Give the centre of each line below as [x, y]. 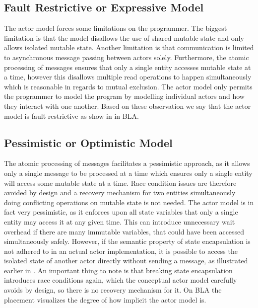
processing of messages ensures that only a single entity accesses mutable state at [128, 67]
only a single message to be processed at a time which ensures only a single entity [128, 173]
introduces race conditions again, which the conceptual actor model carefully [121, 280]
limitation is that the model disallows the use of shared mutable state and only [124, 38]
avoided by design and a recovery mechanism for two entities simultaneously [120, 192]
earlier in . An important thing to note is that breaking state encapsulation [118, 270]
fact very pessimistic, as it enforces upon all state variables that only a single [121, 212]
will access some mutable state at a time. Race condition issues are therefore [120, 183]
